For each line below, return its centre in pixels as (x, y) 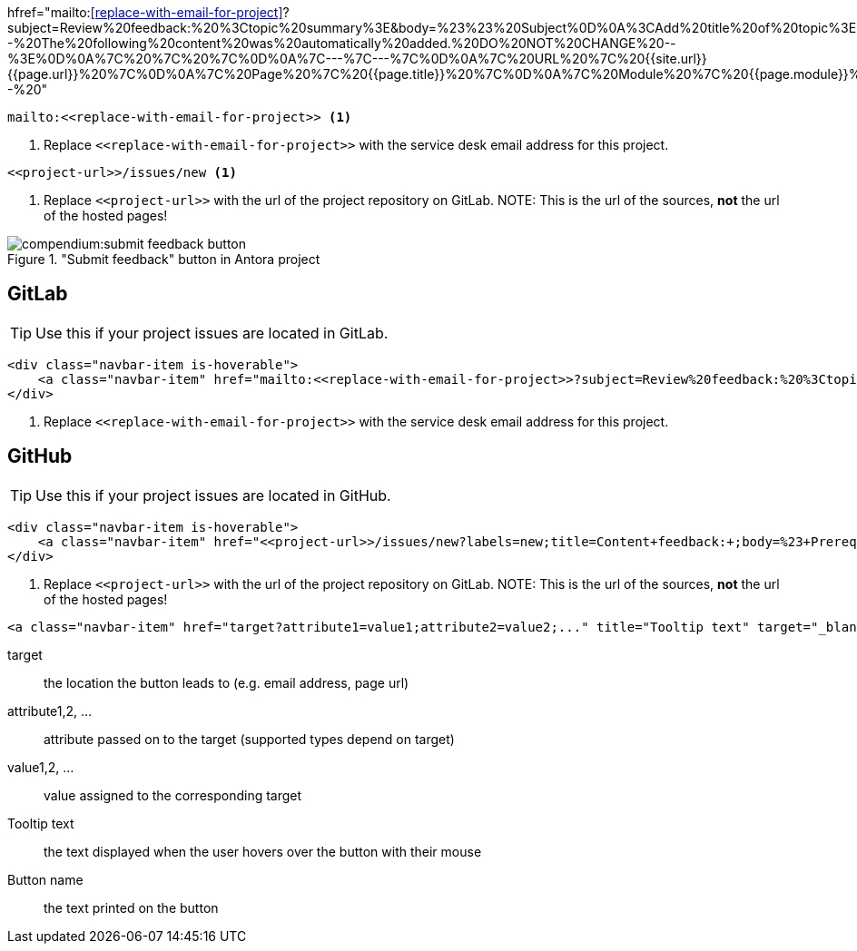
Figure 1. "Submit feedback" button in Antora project (164, 259)
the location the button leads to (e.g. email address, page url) (227, 682)
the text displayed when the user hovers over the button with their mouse (263, 851)
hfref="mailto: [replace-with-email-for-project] (145, 12)
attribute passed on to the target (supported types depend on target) (249, 739)
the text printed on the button (131, 907)
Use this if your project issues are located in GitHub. (213, 495)
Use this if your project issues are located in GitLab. (212, 333)
